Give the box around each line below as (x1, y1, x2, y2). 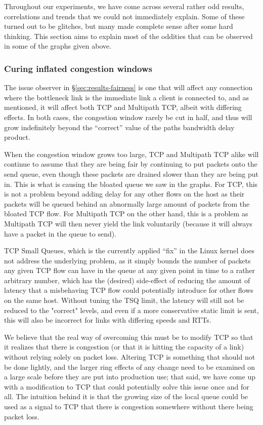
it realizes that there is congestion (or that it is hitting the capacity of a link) (4, 341, 244, 352)
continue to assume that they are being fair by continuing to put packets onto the (4, 159, 257, 169)
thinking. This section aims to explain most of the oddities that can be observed (4, 30, 253, 41)
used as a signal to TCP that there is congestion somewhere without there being (4, 401, 253, 411)
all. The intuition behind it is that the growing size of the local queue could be (4, 391, 248, 402)
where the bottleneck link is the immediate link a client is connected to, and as (4, 92, 249, 102)
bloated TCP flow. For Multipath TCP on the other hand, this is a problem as (4, 208, 248, 219)
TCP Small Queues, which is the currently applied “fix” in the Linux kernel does (4, 245, 255, 256)
